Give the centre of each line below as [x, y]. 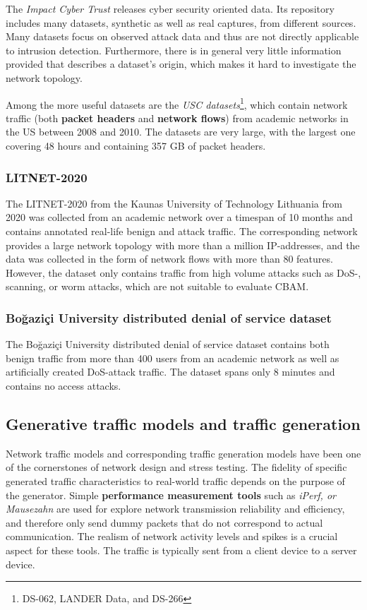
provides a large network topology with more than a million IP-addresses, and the [183, 245]
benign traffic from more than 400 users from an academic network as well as [173, 358]
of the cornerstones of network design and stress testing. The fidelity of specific [176, 467]
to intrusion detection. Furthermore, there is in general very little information [174, 50]
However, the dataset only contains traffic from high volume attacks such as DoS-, [183, 272]
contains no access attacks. [64, 385]
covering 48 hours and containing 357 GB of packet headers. [136, 145]
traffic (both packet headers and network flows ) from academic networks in [177, 118]
